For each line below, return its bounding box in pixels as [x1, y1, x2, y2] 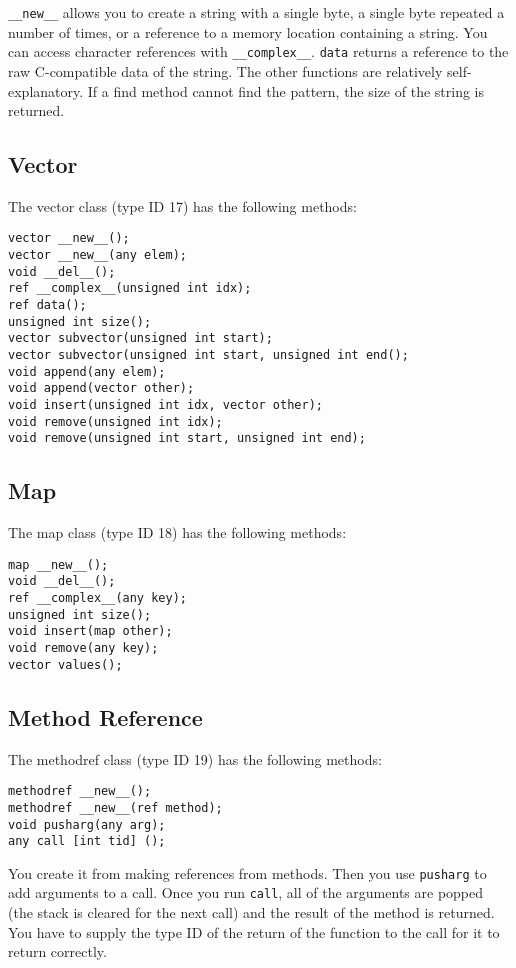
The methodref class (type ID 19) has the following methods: [8, 748, 382, 769]
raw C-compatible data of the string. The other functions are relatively [8, 60, 443, 81]
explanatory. [8, 80, 84, 101]
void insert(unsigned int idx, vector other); [8, 398, 323, 413]
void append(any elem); [8, 364, 166, 379]
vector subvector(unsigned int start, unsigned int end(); [8, 348, 409, 363]
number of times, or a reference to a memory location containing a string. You [8, 21, 488, 42]
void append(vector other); [8, 381, 195, 396]
